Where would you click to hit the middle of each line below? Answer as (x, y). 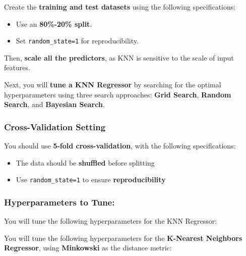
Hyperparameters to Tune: (59, 202)
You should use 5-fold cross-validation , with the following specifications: (120, 146)
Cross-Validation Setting (55, 126)
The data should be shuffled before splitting (85, 162)
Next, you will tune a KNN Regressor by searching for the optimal (113, 85)
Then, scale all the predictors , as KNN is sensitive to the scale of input (119, 57)
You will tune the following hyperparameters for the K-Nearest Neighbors (123, 238)
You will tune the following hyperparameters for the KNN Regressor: (111, 221)
